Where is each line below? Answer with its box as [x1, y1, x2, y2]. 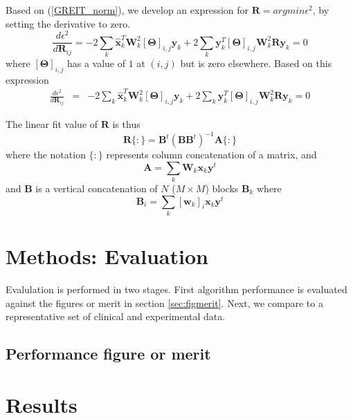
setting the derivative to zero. [6, 16, 131, 30]
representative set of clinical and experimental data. [6, 309, 226, 324]
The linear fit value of [6, 116, 98, 131]
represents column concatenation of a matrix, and [106, 147, 317, 162]
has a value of [66, 56, 126, 71]
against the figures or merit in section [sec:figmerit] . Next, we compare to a [6, 295, 323, 310]
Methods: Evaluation [6, 242, 208, 270]
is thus [112, 116, 141, 131]
